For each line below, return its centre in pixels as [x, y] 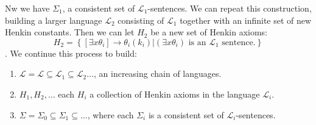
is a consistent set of [186, 114]
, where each [111, 114]
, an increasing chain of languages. [157, 73]
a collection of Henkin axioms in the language [175, 94]
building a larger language [54, 20]
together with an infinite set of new [246, 20]
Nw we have [27, 8]
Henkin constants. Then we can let [70, 32]
